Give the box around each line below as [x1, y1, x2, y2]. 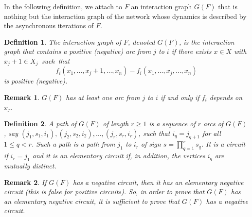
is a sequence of [149, 118, 196, 129]
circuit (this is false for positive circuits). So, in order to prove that [4, 186, 205, 197]
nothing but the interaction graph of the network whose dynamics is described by [4, 11, 247, 21]
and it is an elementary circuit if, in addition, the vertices [32, 150, 205, 161]
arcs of [203, 118, 224, 129]
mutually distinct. [4, 161, 56, 171]
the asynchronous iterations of [4, 20, 94, 31]
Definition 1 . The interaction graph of [4, 36, 122, 47]
